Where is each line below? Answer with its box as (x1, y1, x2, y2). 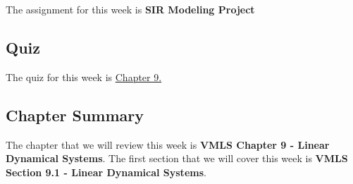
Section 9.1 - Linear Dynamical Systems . (6, 164, 206, 179)
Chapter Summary (6, 104, 144, 125)
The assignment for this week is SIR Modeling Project (6, 2, 255, 16)
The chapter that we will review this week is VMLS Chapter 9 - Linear (6, 137, 330, 152)
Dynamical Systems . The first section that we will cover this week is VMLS (6, 151, 348, 166)
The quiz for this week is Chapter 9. (6, 69, 162, 84)
